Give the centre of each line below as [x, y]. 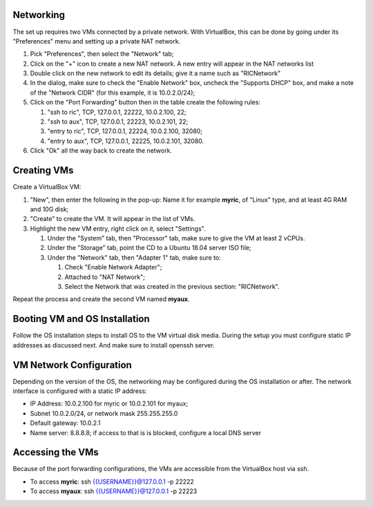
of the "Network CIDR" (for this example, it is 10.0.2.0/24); [113, 93]
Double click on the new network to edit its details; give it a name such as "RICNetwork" [155, 73]
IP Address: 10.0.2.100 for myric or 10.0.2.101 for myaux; [109, 403]
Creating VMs [43, 170]
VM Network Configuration [73, 365]
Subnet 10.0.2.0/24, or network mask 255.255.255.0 [104, 413]
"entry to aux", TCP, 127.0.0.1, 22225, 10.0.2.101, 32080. [126, 141]
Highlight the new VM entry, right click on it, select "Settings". [118, 229]
